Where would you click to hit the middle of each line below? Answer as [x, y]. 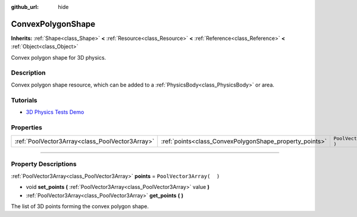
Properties [27, 127]
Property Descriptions [44, 164]
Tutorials [24, 100]
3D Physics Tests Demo [55, 112]
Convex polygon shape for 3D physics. [59, 57]
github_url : [25, 7]
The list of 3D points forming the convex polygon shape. [80, 206]
